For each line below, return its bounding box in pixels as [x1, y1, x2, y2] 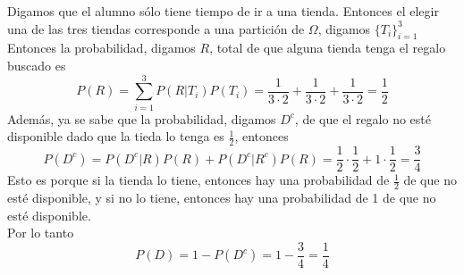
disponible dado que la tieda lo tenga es [7, 127, 224, 146]
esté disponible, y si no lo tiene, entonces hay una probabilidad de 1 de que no [7, 188, 436, 207]
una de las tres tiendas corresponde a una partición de [7, 19, 305, 37]
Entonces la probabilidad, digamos [7, 38, 196, 57]
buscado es [7, 55, 66, 74]
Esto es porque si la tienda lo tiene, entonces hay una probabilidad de [7, 171, 390, 189]
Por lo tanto [7, 223, 74, 242]
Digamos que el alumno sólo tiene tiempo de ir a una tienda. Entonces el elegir [7, 2, 439, 20]
